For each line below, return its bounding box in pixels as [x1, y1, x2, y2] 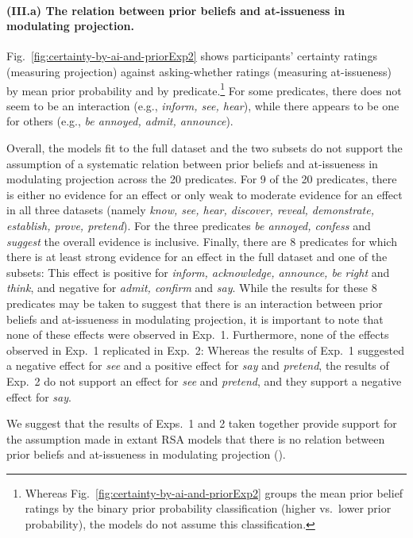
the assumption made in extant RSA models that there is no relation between [6, 430, 385, 447]
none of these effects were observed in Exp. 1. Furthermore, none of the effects [6, 326, 389, 343]
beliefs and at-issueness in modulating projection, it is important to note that [6, 310, 384, 327]
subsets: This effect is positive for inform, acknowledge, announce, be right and [6, 263, 390, 280]
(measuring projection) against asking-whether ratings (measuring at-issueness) [6, 63, 392, 79]
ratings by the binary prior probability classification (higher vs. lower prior [25, 500, 392, 517]
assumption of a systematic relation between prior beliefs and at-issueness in [6, 155, 378, 171]
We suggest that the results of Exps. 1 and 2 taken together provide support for [6, 415, 397, 432]
